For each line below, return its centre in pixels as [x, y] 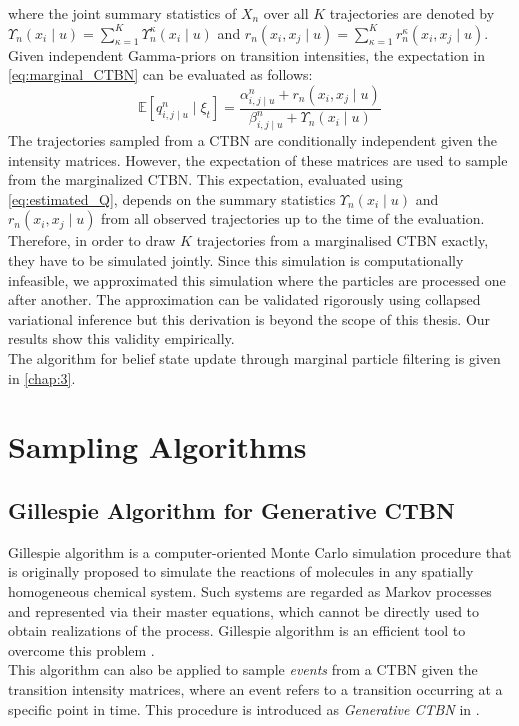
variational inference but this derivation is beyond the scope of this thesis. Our [249, 318]
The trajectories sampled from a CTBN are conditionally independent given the [252, 140]
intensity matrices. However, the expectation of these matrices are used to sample [258, 159]
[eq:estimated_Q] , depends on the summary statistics [172, 198]
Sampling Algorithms [157, 446]
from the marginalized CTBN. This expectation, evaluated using [205, 179]
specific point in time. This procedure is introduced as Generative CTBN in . [244, 708]
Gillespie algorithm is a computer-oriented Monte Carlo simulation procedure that [260, 551]
